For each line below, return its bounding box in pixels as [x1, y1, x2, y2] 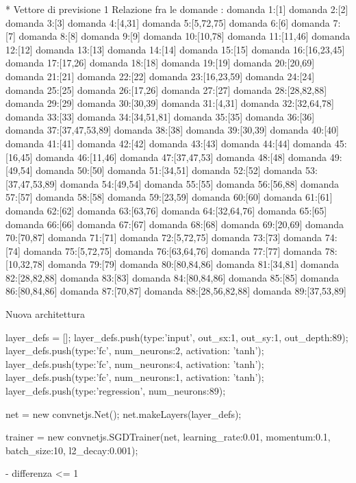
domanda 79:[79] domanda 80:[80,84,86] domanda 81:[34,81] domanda [48, 257, 339, 271]
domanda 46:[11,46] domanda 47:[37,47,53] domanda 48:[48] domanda [36, 149, 327, 164]
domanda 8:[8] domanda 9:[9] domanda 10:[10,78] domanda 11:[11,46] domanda [18, 29, 351, 43]
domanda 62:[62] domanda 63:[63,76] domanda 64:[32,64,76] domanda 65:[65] [5, 203, 327, 217]
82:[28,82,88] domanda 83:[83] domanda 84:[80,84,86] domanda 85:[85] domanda [5, 270, 339, 284]
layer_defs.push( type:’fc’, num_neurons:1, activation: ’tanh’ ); [5, 370, 264, 384]
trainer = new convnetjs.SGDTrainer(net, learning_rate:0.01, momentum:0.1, [5, 430, 331, 444]
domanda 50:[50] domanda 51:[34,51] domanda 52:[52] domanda [36, 163, 303, 177]
